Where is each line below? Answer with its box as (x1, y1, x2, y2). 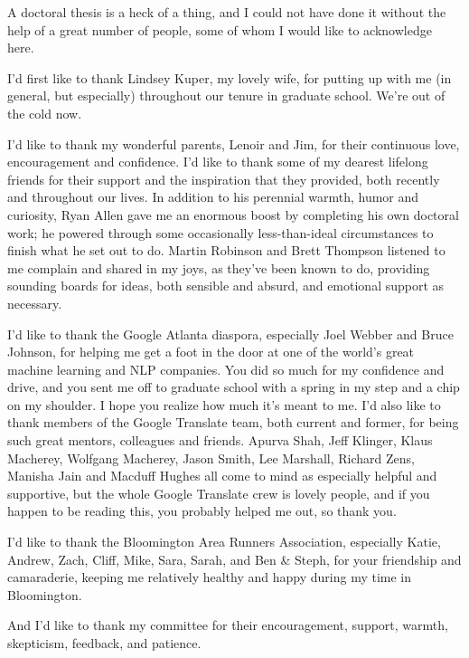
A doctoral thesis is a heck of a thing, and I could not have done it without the (7, 3, 446, 21)
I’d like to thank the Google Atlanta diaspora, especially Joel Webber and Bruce (7, 324, 454, 343)
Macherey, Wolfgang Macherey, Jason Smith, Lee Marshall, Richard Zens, (7, 448, 415, 467)
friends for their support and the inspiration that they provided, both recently (7, 169, 440, 188)
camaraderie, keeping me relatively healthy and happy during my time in (7, 567, 412, 586)
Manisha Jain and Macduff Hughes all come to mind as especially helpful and (7, 466, 437, 485)
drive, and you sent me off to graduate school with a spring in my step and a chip (7, 377, 460, 396)
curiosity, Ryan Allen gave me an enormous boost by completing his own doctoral (7, 205, 459, 224)
